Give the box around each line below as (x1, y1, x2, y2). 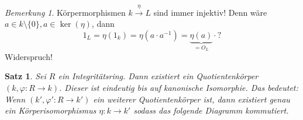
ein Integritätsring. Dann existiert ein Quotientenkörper (58, 70, 259, 82)
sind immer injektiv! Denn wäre (153, 6, 267, 18)
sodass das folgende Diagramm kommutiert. (133, 104, 289, 117)
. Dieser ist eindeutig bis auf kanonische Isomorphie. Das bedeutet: (59, 82, 298, 94)
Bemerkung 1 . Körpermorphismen (5, 6, 126, 18)
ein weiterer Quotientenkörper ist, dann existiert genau (93, 93, 290, 105)
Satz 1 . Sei (5, 70, 46, 82)
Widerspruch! (5, 50, 53, 62)
